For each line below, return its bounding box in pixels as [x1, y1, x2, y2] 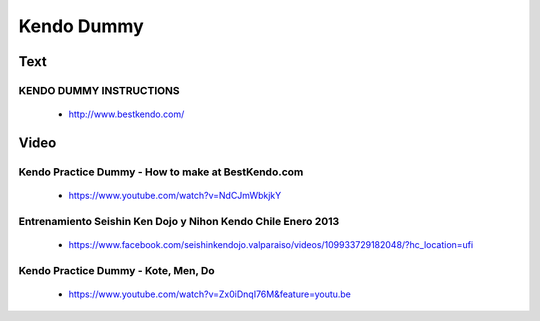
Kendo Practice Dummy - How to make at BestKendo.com [18, 165, 304, 179]
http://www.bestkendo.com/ [68, 108, 185, 120]
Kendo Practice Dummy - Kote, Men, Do [18, 263, 215, 277]
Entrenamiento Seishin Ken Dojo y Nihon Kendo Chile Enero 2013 [18, 214, 340, 228]
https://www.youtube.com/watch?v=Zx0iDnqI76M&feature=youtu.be [68, 288, 352, 300]
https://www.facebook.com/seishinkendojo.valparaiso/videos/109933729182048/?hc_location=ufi [68, 239, 474, 251]
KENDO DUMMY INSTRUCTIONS [18, 83, 180, 97]
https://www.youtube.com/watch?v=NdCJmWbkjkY [68, 190, 282, 202]
